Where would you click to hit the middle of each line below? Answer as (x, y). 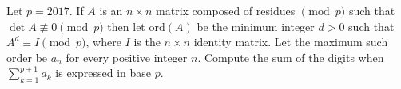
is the (147, 42)
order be (27, 57)
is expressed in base (103, 73)
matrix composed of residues (226, 10)
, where (103, 42)
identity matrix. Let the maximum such (291, 42)
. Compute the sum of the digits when (291, 57)
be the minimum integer (256, 26)
